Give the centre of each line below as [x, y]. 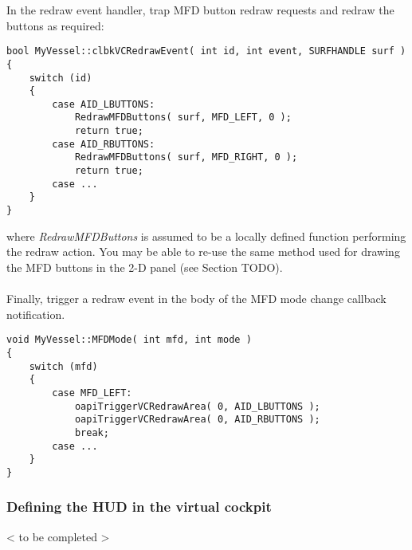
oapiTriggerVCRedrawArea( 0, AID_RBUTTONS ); [197, 420]
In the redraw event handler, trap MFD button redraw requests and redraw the [200, 10]
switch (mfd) [63, 366]
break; [92, 432]
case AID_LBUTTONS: [104, 104]
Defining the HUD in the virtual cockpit [139, 507]
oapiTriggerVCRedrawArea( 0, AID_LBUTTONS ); [197, 406]
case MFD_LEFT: [92, 393]
